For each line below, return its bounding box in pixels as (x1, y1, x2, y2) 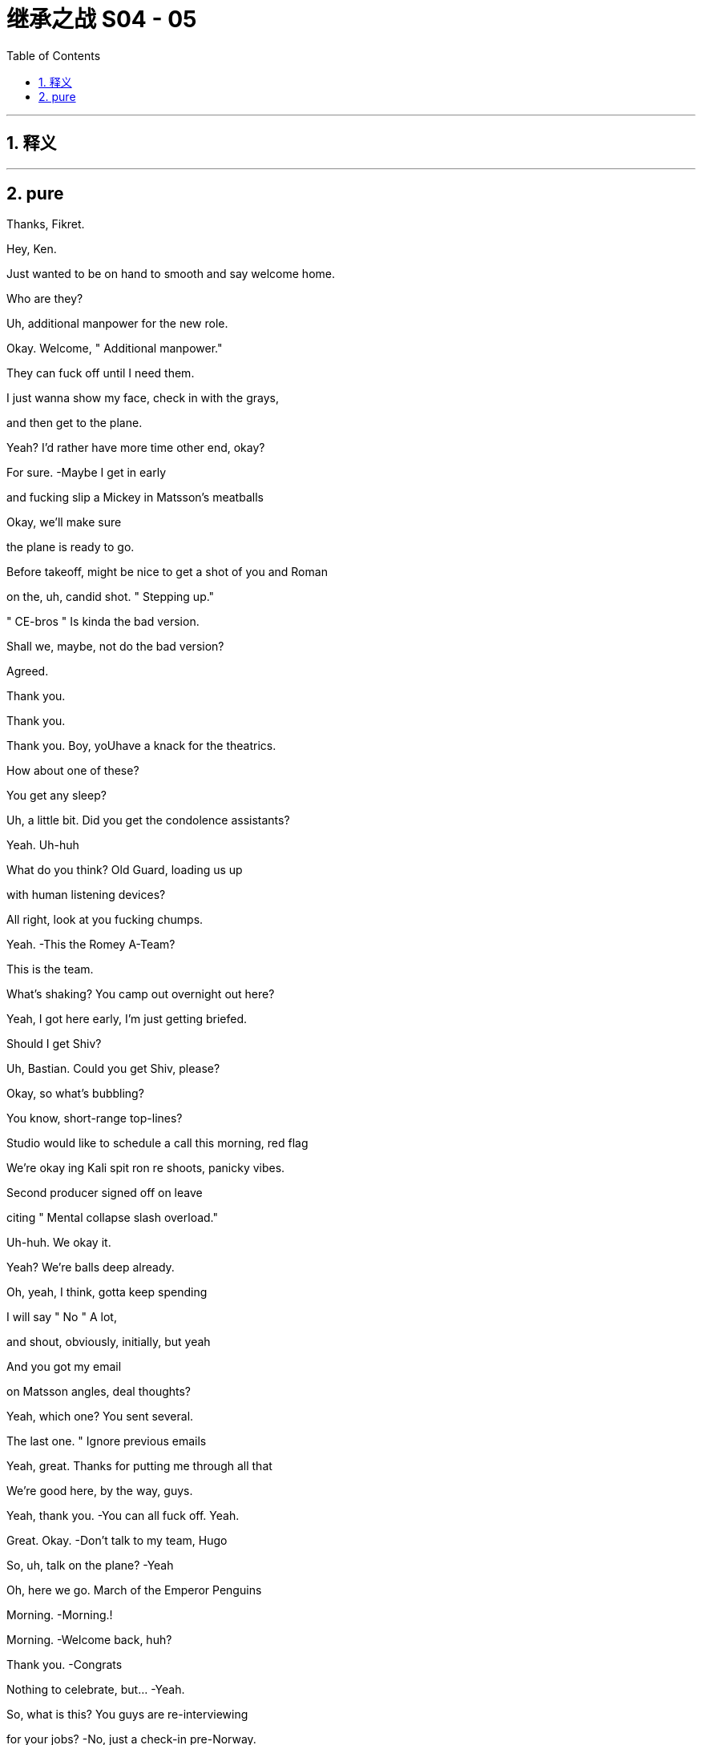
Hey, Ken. (6, 242, 57, 256)
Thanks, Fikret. (6, 217, 85, 232)
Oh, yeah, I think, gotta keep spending (6, 1285, 208, 1300)
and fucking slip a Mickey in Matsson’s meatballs (6, 490, 264, 505)
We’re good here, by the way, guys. (6, 1484, 193, 1498)
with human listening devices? (6, 888, 166, 902)
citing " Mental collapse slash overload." (6, 1211, 219, 1225)
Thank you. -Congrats (6, 1658, 123, 1672)
